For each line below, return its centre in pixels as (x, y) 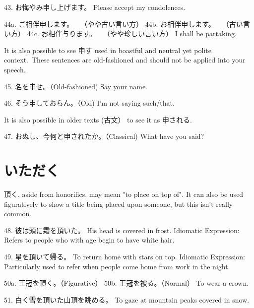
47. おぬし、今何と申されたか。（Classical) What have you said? (104, 136)
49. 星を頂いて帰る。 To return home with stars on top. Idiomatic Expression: (125, 257)
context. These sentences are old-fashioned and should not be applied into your (125, 60)
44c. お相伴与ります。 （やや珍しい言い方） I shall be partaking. (132, 33)
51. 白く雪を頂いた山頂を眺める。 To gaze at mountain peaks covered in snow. (127, 299)
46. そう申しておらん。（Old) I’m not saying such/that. (89, 103)
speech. (15, 69)
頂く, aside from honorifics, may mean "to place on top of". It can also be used (124, 194)
